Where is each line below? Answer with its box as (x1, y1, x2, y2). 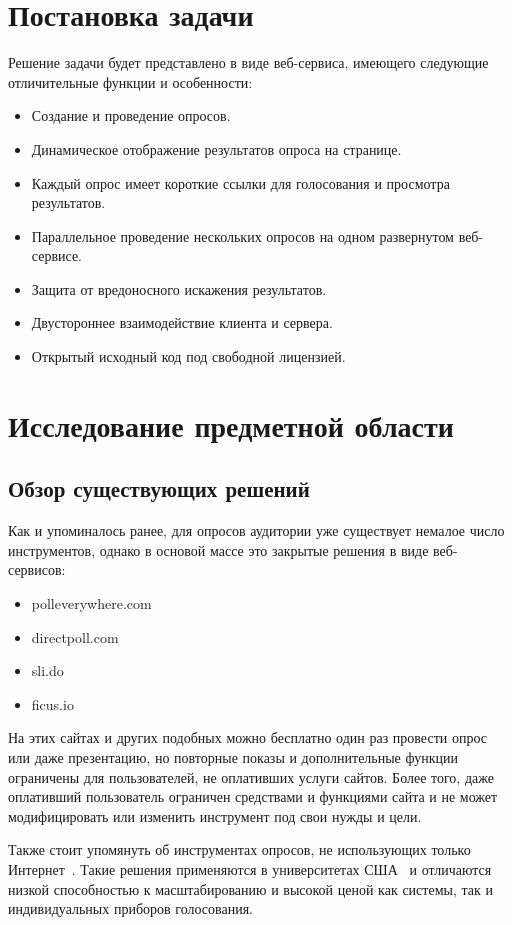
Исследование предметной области (8, 404, 454, 445)
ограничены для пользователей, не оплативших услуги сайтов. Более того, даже (8, 766, 494, 787)
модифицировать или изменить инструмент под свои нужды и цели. (8, 805, 422, 826)
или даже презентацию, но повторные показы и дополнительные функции (8, 746, 458, 767)
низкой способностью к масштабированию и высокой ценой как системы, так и (8, 878, 493, 899)
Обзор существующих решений (8, 473, 310, 504)
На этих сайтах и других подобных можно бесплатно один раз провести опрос (8, 727, 487, 748)
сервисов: (8, 559, 66, 580)
